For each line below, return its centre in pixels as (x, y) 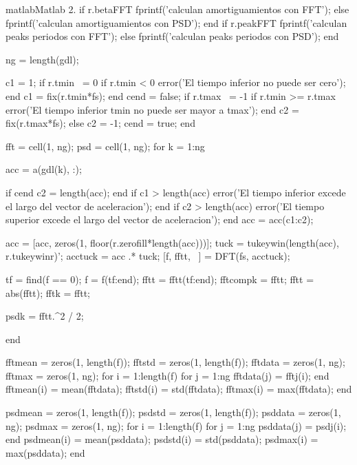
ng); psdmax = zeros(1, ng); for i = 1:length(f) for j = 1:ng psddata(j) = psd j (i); (176, 425)
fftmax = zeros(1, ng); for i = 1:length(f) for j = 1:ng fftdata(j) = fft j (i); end (167, 375)
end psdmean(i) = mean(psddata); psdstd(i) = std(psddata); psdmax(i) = (162, 439)
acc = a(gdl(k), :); (44, 169)
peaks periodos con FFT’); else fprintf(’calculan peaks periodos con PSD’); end (172, 36)
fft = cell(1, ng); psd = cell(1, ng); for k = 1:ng (105, 146)
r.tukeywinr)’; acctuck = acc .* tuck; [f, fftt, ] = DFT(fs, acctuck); (148, 256)
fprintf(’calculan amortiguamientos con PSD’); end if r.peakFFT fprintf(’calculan (176, 22)
